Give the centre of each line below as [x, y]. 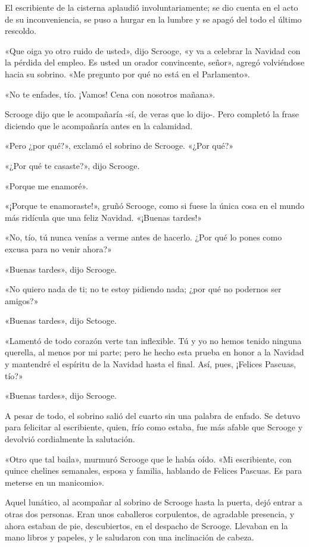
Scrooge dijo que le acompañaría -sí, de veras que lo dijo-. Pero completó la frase [152, 114]
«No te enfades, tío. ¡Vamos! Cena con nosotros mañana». [110, 94]
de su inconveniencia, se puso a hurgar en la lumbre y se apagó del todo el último [153, 19]
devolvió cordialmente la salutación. [70, 439]
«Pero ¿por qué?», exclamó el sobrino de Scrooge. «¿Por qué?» [119, 146]
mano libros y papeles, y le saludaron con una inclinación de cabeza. [129, 537]
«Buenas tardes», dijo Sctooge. [61, 321]
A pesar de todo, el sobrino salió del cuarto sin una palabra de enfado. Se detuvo [152, 415]
